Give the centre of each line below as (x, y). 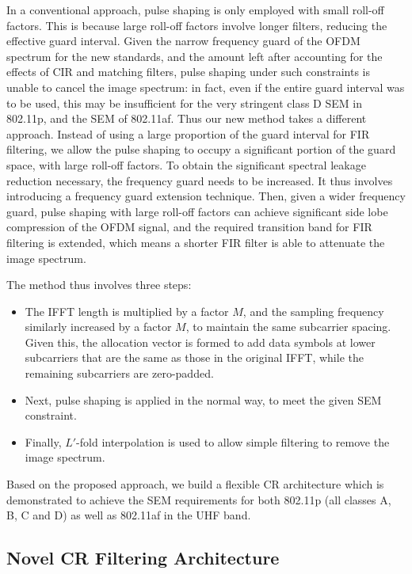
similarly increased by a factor (98, 327)
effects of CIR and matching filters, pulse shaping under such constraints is (189, 72)
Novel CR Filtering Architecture (143, 558)
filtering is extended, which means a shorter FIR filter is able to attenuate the (196, 242)
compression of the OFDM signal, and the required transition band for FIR (189, 227)
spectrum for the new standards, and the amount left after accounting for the (195, 56)
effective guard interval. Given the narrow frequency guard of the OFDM (183, 41)
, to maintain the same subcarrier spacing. (288, 327)
